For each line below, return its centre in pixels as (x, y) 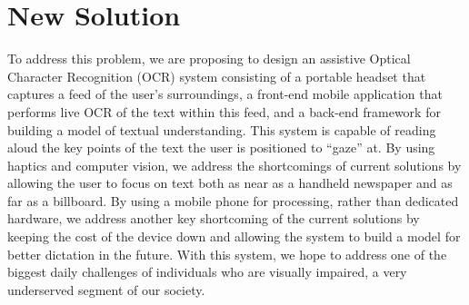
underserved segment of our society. (106, 289)
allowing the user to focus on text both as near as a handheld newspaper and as (230, 183)
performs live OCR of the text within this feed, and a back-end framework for (224, 111)
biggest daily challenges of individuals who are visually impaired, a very (207, 272)
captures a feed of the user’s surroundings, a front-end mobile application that (225, 94)
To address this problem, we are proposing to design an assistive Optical (209, 59)
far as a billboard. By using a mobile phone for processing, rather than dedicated (233, 200)
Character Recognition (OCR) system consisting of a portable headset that (217, 76)
